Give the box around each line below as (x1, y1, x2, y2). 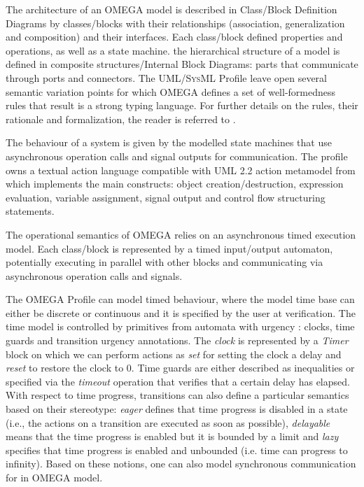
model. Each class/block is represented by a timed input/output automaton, (6, 241, 333, 255)
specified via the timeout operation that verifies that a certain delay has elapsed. (6, 374, 350, 388)
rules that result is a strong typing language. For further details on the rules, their (6, 98, 358, 113)
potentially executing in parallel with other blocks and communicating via (6, 255, 323, 269)
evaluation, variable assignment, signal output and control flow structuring (6, 190, 325, 204)
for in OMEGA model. (6, 470, 103, 484)
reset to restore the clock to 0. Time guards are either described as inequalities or (6, 360, 355, 375)
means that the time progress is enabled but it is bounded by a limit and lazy (6, 429, 339, 444)
